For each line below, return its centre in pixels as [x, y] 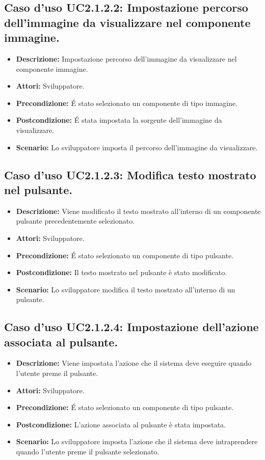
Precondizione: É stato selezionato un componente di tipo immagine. [127, 103]
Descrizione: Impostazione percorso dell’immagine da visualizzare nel [126, 58]
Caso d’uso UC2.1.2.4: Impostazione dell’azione [131, 327]
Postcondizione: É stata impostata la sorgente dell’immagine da [119, 120]
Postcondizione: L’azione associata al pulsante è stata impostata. [121, 424]
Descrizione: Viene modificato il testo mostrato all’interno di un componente [138, 211]
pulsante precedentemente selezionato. [75, 221]
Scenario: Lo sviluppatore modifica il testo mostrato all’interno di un [126, 289]
